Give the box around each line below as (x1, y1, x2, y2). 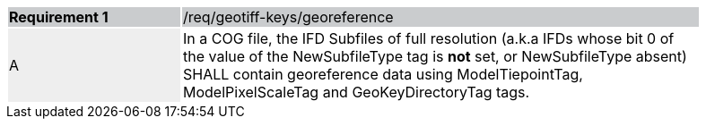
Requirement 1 (9, 8, 109, 26)
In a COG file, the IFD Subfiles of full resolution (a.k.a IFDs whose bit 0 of (183, 29, 675, 47)
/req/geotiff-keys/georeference (183, 8, 394, 26)
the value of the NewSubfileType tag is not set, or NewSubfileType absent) (183, 47, 687, 65)
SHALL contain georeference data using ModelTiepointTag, (183, 65, 583, 83)
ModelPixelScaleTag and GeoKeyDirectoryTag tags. (183, 83, 530, 101)
